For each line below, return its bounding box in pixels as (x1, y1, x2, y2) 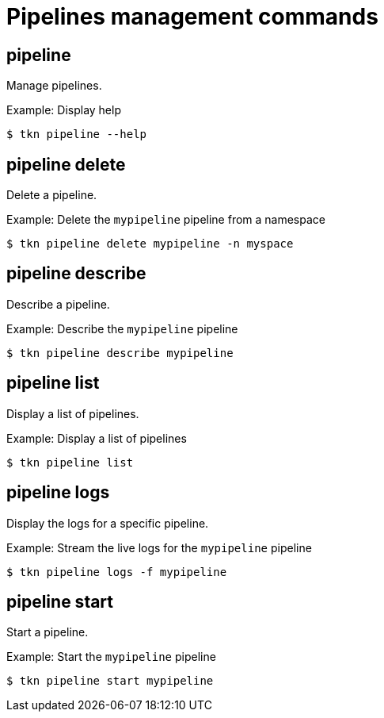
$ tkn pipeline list (6, 455, 134, 469)
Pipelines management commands (6, 3, 378, 30)
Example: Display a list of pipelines (6, 431, 187, 445)
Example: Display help (6, 103, 121, 117)
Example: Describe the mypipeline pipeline (6, 321, 238, 336)
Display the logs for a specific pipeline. (6, 516, 209, 530)
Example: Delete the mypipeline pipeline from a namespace (6, 213, 325, 227)
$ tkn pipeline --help (6, 128, 147, 141)
